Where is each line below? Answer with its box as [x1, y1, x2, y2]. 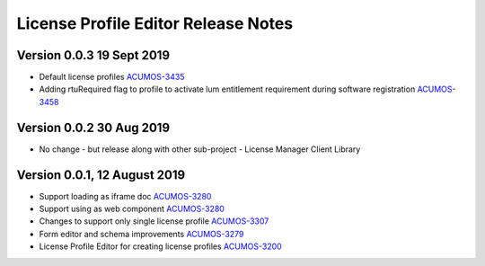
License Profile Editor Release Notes [16, 13, 294, 33]
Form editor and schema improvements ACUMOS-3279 [39, 228, 244, 239]
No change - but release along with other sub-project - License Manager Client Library [39, 144, 361, 155]
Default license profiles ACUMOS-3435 [39, 72, 185, 83]
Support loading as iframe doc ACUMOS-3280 [39, 191, 212, 201]
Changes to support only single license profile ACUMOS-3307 [39, 216, 269, 226]
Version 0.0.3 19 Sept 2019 [16, 48, 171, 63]
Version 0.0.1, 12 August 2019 [16, 167, 186, 182]
